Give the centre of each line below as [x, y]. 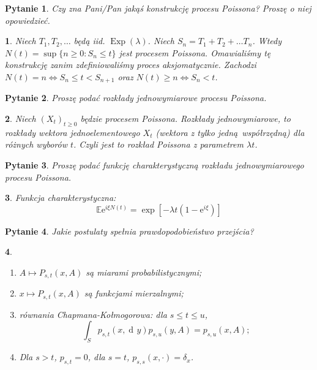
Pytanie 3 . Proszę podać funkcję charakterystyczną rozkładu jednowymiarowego [155, 165]
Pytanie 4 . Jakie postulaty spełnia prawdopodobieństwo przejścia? [129, 231]
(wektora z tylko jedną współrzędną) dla [230, 132]
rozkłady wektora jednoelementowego [73, 132]
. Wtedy [267, 41]
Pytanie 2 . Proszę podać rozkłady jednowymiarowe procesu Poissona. [136, 98]
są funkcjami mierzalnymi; [134, 293]
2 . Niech [21, 119]
